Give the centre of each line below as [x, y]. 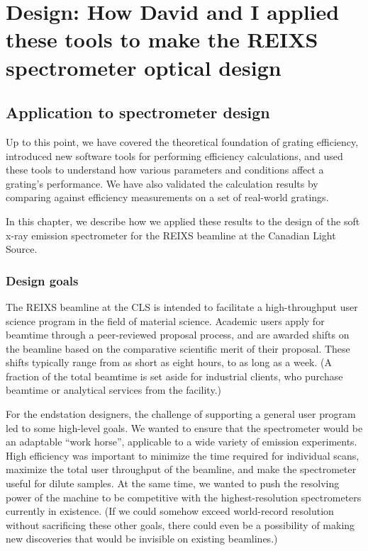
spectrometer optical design [144, 67]
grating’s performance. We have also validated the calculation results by [162, 183]
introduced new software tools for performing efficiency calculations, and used [174, 155]
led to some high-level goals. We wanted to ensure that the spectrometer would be [184, 427]
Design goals [42, 280]
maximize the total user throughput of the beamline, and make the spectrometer [181, 469]
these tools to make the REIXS [162, 39]
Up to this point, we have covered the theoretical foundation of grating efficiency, [182, 141]
